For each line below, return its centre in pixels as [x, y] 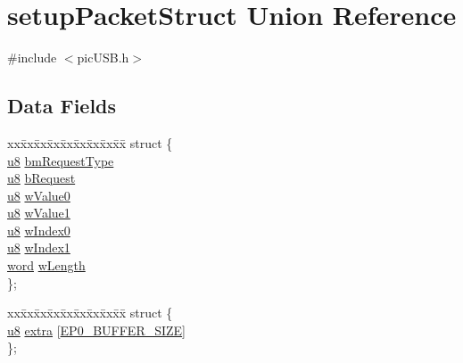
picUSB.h [103, 58]
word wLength [46, 265]
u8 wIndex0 [39, 230]
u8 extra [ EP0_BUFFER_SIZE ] [97, 330]
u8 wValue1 [39, 213]
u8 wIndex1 [39, 247]
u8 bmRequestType [61, 160]
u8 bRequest [41, 178]
